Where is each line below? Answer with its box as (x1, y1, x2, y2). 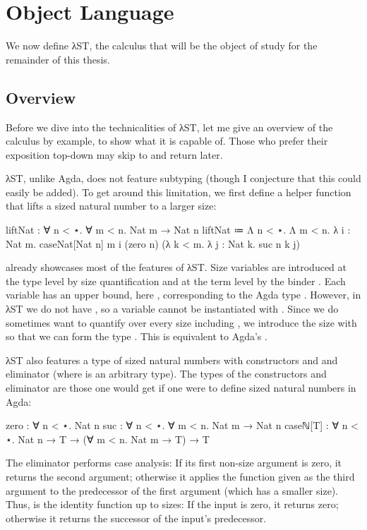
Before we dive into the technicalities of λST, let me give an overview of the (6, 119, 333, 134)
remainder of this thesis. (6, 52, 110, 66)
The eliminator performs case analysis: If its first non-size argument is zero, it (6, 455, 342, 470)
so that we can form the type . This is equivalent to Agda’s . (6, 329, 267, 344)
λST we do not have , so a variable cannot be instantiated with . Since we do (6, 301, 339, 316)
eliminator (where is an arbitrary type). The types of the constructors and (6, 366, 327, 381)
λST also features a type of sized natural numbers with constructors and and (6, 352, 338, 367)
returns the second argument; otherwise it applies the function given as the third (6, 469, 355, 483)
